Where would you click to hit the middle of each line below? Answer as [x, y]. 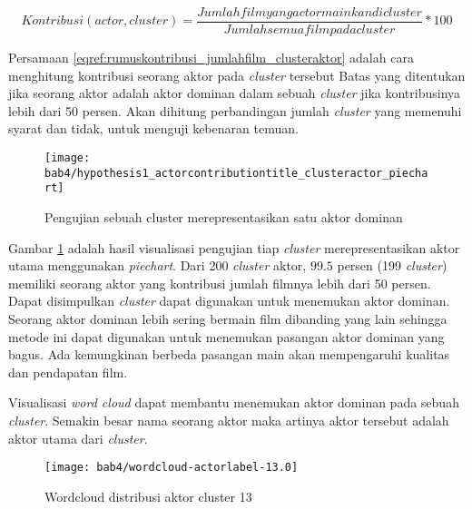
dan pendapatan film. [68, 372]
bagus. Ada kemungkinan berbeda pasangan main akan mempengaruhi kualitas [229, 354]
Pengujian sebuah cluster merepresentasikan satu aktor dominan [224, 217]
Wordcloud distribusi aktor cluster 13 [148, 496]
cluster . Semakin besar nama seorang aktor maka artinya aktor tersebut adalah [229, 420]
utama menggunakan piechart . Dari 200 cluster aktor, [157, 265]
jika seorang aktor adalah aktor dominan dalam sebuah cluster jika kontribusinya [235, 93]
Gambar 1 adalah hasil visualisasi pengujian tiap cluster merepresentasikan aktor [234, 247]
